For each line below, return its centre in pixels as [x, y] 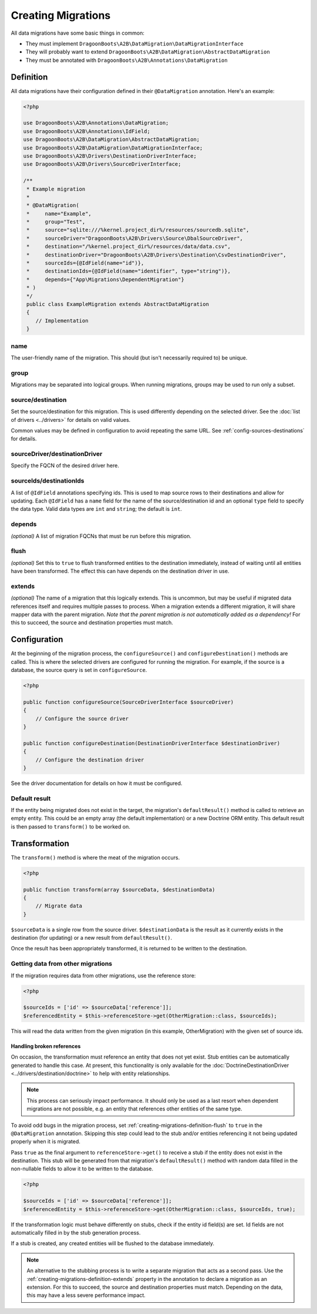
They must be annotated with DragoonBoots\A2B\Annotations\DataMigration [127, 60]
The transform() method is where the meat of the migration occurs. [95, 857]
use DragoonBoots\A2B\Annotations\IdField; [87, 131]
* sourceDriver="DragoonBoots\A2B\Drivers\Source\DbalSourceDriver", [135, 238]
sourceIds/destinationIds [48, 481]
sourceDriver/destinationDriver [57, 454]
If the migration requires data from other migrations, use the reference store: [103, 975]
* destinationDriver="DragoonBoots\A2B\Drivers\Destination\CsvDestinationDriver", [157, 255]
